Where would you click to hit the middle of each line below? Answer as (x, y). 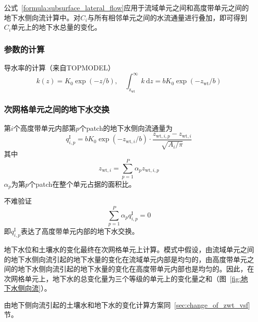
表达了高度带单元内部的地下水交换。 (80, 231)
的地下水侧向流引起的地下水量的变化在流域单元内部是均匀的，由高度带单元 (126, 259)
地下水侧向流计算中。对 (42, 17)
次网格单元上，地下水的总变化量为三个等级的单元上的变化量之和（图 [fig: (123, 278)
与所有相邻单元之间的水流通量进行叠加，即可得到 (167, 17)
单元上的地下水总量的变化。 (56, 27)
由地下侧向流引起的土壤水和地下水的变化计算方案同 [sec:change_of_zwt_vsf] (127, 304)
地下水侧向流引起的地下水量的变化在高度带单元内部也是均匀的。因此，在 (136, 269)
